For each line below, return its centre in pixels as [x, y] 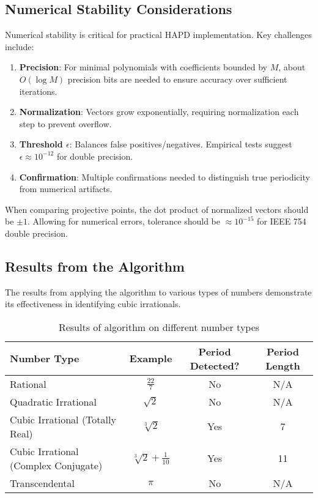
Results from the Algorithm [95, 266]
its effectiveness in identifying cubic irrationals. [93, 304]
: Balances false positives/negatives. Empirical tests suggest [181, 144]
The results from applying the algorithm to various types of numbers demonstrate [158, 292]
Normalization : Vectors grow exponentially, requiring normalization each [159, 112]
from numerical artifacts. [66, 189]
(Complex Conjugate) [56, 465]
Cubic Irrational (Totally [63, 419]
